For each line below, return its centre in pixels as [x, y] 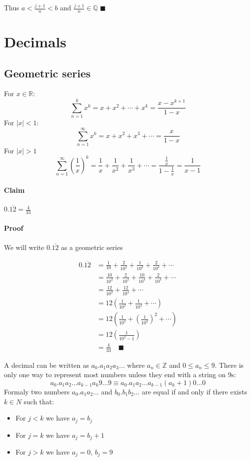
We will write [24, 247]
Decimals [35, 42]
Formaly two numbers [37, 391]
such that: [39, 401]
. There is [229, 365]
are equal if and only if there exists [194, 391]
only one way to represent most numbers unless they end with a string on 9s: [120, 374]
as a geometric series [92, 247]
